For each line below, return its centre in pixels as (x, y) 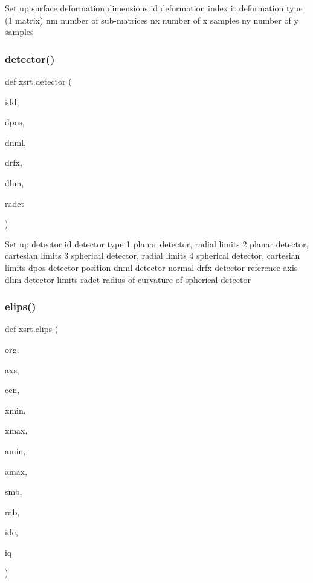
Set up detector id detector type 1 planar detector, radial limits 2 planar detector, (157, 243)
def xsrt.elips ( (32, 329)
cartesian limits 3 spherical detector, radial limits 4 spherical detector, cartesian (153, 256)
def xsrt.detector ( (38, 81)
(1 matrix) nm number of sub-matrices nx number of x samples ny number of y (152, 20)
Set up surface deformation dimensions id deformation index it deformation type (154, 8)
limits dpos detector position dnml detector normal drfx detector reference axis (151, 267)
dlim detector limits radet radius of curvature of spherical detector (128, 279)
